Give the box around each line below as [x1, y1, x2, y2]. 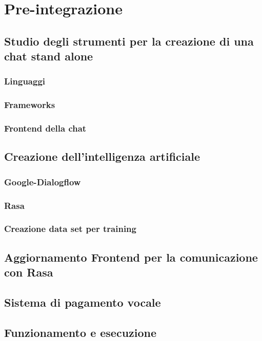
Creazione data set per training [4, 222, 136, 235]
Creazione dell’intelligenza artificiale [4, 148, 200, 164]
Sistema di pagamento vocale [4, 294, 161, 310]
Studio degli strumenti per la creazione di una [4, 33, 254, 49]
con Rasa [4, 264, 53, 280]
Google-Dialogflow [4, 175, 81, 188]
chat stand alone [4, 48, 93, 64]
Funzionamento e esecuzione [4, 324, 157, 340]
